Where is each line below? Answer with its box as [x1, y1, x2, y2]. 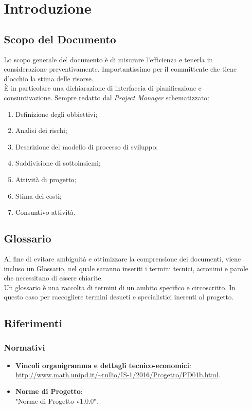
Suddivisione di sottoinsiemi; [15, 158, 101, 168]
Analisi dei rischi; [15, 125, 67, 135]
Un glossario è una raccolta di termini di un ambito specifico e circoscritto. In [4, 282, 235, 292]
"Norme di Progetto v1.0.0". [15, 395, 98, 406]
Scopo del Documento [4, 31, 116, 46]
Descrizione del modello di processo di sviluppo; [15, 141, 158, 151]
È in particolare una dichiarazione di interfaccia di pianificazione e [4, 83, 201, 93]
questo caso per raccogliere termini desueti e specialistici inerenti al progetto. [4, 292, 234, 302]
